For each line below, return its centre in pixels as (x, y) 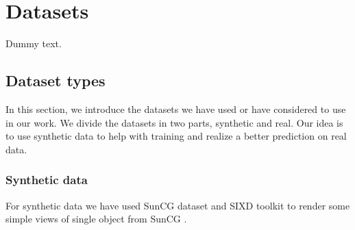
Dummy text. (34, 43)
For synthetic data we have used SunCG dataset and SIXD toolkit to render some (178, 205)
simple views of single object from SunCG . (96, 219)
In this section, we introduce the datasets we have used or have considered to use (176, 108)
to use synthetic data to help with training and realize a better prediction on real (176, 136)
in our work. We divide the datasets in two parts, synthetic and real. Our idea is (174, 122)
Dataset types (56, 80)
